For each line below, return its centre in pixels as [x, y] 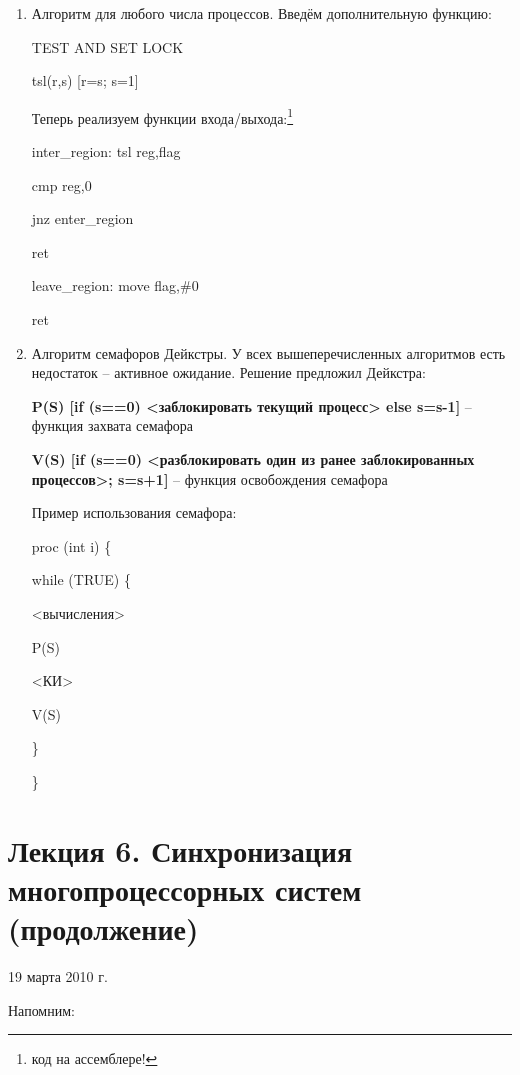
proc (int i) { [71, 545]
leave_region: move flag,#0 [115, 285]
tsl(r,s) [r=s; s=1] [85, 80]
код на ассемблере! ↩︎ [94, 1058]
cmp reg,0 [61, 184]
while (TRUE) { [81, 579]
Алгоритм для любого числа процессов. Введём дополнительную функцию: [261, 13]
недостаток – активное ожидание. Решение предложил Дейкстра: [228, 372]
